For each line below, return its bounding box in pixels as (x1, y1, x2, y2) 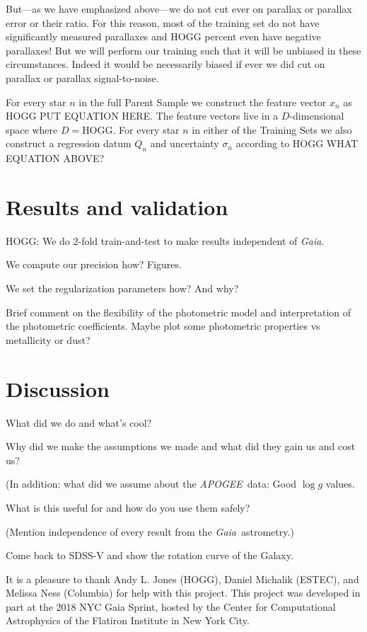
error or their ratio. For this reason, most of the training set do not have (6, 15, 320, 30)
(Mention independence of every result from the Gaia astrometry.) (6, 524, 294, 539)
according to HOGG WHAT (235, 136, 359, 151)
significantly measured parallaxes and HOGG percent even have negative (6, 29, 321, 44)
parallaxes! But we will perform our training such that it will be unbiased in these (6, 42, 361, 57)
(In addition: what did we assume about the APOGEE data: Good (6, 476, 297, 491)
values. (325, 476, 355, 491)
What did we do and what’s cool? (6, 415, 152, 430)
